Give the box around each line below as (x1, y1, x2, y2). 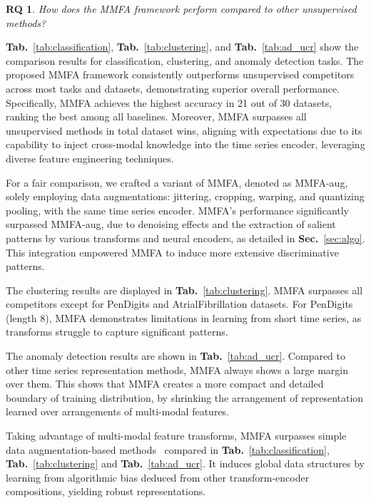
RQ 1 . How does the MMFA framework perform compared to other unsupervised (6, 1, 357, 16)
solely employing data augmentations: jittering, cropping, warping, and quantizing (6, 189, 365, 204)
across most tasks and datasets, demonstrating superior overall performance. (6, 81, 340, 95)
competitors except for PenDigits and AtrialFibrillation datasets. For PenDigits (6, 296, 353, 311)
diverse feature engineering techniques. (6, 150, 174, 165)
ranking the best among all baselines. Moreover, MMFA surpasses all (6, 109, 307, 124)
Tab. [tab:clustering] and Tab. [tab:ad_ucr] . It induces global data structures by (6, 456, 365, 471)
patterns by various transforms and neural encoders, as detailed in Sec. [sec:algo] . (6, 230, 365, 245)
